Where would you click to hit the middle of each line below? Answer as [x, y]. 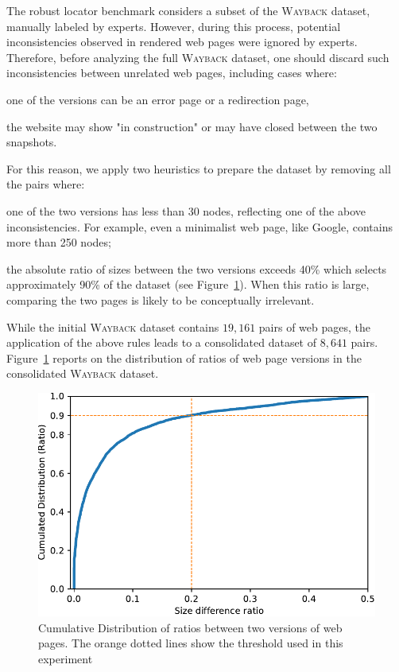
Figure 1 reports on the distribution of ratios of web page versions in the [184, 357]
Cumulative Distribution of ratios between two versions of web [190, 627]
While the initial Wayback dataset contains [113, 326]
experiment [66, 659]
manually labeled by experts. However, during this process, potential [174, 26]
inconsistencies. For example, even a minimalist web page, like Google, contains [200, 226]
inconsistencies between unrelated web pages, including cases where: [172, 73]
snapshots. [32, 142]
